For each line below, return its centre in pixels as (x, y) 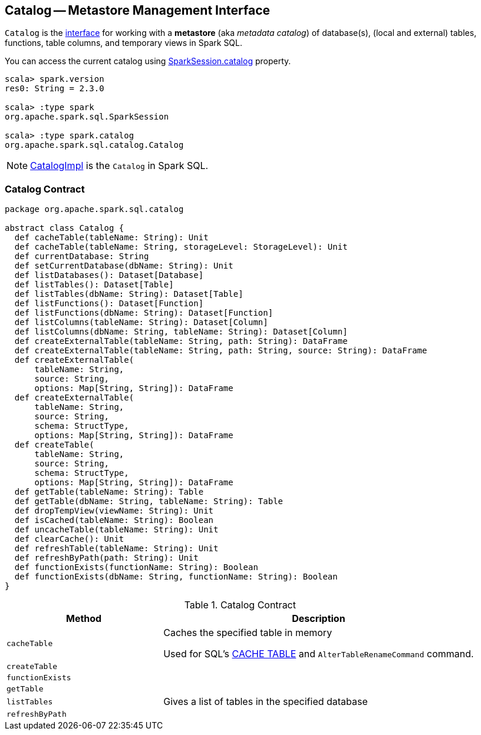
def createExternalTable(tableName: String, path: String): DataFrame (181, 341)
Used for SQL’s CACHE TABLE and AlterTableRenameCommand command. (319, 654)
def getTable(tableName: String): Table (109, 492)
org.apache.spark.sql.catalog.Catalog (94, 145)
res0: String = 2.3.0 (55, 89)
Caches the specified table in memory (248, 633)
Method (84, 619)
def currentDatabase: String (82, 256)
